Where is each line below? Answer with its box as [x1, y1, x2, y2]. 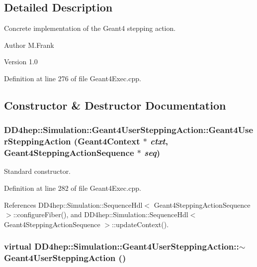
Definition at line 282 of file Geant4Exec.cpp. [4, 183, 141, 193]
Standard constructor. [4, 166, 71, 176]
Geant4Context [78, 135, 140, 147]
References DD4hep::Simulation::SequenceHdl [4, 199, 143, 210]
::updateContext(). [112, 219, 169, 229]
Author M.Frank [4, 39, 54, 50]
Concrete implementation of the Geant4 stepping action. [4, 23, 176, 33]
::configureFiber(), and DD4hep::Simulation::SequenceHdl [13, 209, 188, 220]
